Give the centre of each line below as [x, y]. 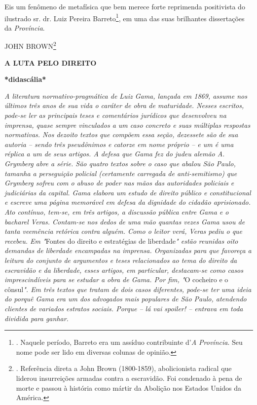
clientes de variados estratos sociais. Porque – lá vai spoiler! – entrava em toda [124, 308]
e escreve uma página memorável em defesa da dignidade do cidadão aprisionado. [128, 202]
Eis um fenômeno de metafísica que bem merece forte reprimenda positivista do [125, 6]
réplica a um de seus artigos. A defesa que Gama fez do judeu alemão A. [115, 154]
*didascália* [25, 79]
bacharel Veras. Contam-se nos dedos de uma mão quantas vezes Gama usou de [125, 221]
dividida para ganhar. [37, 318]
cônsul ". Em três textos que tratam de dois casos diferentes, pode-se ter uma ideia [128, 289]
